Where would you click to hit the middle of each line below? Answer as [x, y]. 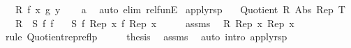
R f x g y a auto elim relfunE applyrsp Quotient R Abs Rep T [180, 9]
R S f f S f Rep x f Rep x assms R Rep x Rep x [155, 23]
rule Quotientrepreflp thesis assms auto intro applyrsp [146, 37]
